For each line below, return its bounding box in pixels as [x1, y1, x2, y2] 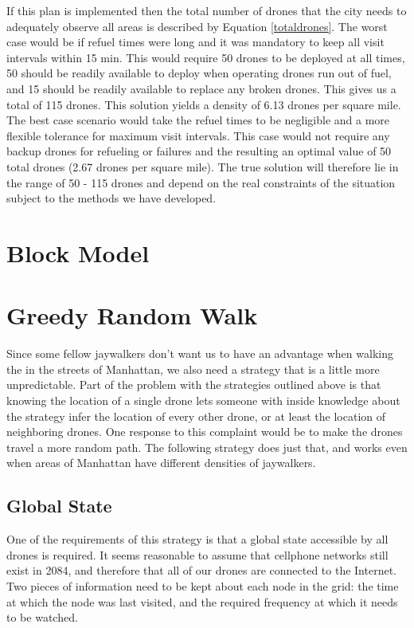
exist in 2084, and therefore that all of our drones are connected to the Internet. [6, 562, 396, 579]
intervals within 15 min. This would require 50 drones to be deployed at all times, [6, 49, 405, 65]
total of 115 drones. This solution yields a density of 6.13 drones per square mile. [6, 96, 401, 112]
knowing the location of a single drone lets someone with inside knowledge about [6, 392, 400, 408]
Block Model [6, 236, 150, 269]
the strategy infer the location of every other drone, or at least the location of [6, 407, 385, 424]
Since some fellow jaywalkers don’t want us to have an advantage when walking [6, 345, 393, 362]
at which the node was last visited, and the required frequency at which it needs [6, 593, 398, 610]
